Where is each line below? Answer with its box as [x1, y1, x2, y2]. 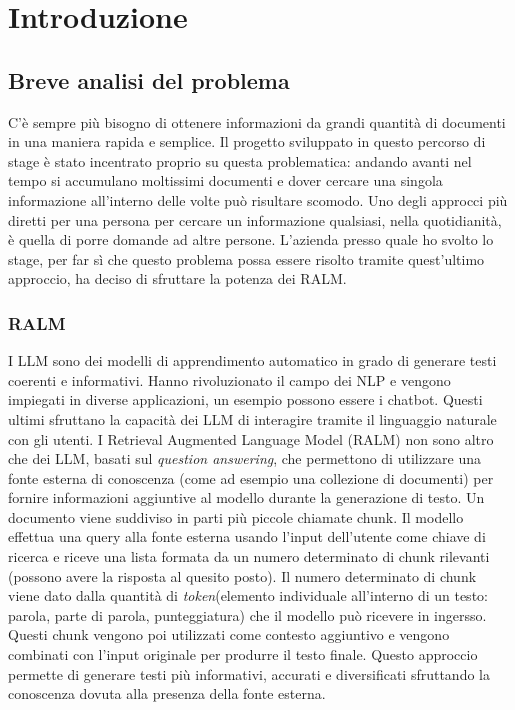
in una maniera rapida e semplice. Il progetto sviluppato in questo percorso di [8, 131, 486, 152]
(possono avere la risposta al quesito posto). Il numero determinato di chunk [8, 565, 477, 586]
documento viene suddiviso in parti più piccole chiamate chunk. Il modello [8, 506, 464, 527]
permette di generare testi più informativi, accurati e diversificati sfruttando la [8, 663, 490, 684]
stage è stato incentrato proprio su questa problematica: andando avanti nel [8, 150, 472, 171]
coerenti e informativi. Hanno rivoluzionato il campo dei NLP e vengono [8, 369, 451, 390]
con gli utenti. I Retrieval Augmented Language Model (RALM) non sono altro [8, 428, 494, 449]
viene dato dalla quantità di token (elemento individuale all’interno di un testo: [8, 585, 488, 606]
